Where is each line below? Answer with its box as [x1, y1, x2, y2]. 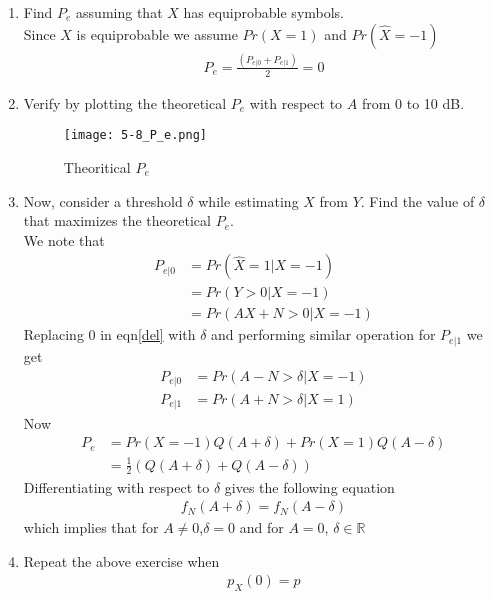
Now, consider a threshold [23, 190, 183, 211]
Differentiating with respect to [23, 476, 210, 497]
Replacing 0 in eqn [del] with [23, 324, 196, 345]
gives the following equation [224, 476, 395, 497]
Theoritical [63, 157, 131, 178]
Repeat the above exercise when [23, 550, 220, 571]
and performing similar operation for [211, 324, 436, 345]
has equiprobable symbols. [183, 2, 345, 22]
